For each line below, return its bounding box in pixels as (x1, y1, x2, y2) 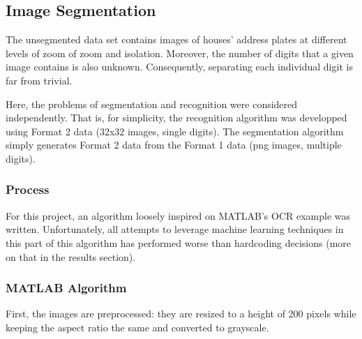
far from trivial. (6, 73, 73, 87)
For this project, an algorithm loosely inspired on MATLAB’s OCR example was (6, 208, 351, 223)
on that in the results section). (6, 249, 136, 264)
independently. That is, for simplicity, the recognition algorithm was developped (6, 110, 347, 125)
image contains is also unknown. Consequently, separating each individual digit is (6, 59, 353, 74)
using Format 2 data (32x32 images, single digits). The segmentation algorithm (6, 123, 344, 138)
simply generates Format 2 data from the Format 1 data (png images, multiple (6, 137, 342, 152)
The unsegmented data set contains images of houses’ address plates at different (6, 32, 347, 47)
